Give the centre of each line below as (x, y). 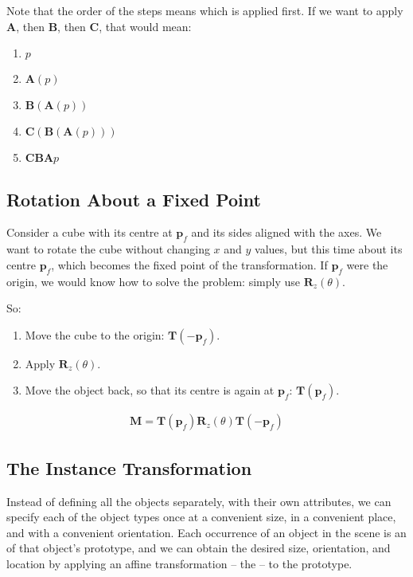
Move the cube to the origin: (95, 334)
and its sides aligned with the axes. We (286, 232)
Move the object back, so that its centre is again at (150, 390)
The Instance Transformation (129, 467)
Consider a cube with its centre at (90, 232)
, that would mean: (145, 26)
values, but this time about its (329, 249)
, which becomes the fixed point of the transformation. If (189, 264)
